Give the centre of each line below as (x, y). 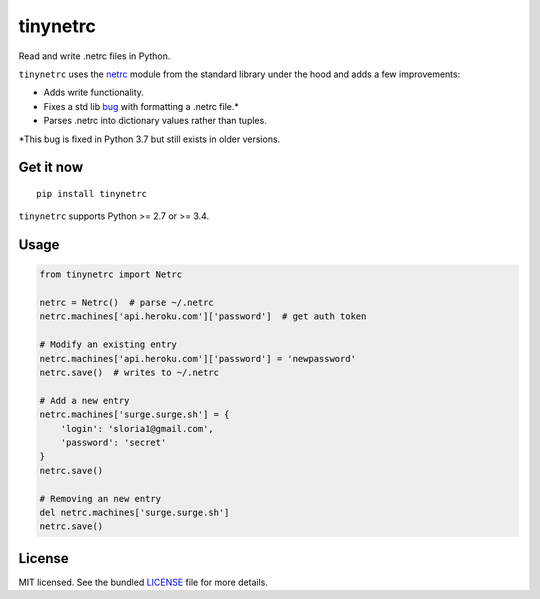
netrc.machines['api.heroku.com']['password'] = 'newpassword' (198, 358)
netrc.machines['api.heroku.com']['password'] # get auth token (203, 316)
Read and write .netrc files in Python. (94, 56)
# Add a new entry (84, 400)
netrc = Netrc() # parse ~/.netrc (126, 303)
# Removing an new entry (100, 498)
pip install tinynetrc (92, 193)
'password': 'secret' (113, 442)
